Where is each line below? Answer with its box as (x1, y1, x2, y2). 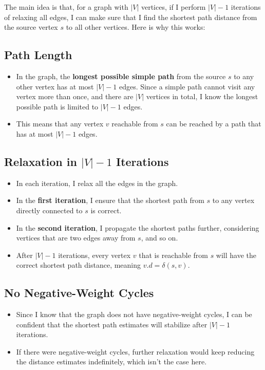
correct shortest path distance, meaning (16, 260, 141, 270)
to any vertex (212, 195, 255, 206)
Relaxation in (4, 153, 77, 169)
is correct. (90, 205, 122, 215)
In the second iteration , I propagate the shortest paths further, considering (16, 222, 259, 233)
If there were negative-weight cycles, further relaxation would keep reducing (16, 346, 255, 357)
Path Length (4, 47, 72, 63)
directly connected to (16, 205, 83, 215)
